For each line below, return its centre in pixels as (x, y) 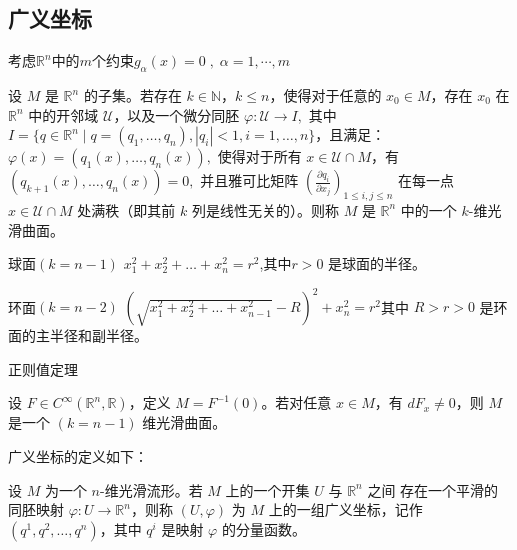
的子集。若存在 (132, 95)
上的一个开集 (267, 489)
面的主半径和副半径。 (78, 335)
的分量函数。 (263, 528)
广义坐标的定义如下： (78, 456)
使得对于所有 (259, 156)
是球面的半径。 (377, 263)
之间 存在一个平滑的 (433, 489)
